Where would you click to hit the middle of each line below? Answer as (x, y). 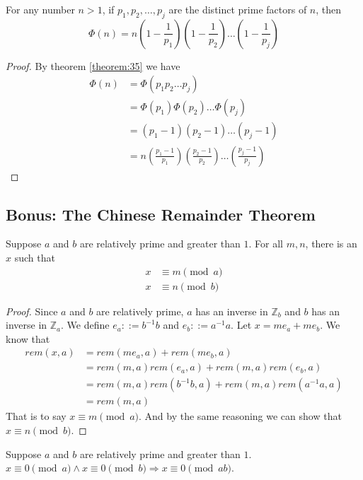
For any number (40, 9)
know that (28, 338)
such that (35, 257)
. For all (266, 244)
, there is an (331, 244)
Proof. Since (32, 311)
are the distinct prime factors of (238, 9)
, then (329, 9)
